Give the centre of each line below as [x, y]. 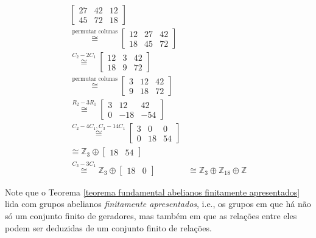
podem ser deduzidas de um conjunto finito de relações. [108, 227]
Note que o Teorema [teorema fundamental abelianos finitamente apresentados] [153, 192]
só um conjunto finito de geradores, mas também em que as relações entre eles [151, 216]
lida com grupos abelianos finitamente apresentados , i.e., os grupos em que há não [158, 204]
